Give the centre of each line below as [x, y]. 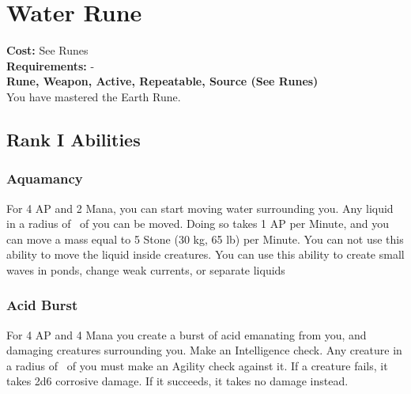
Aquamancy [45, 178]
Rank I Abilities [74, 139]
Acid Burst [42, 305]
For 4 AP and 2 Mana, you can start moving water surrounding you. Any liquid [200, 208]
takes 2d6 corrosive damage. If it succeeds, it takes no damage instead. [177, 381]
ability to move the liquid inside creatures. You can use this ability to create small [205, 254]
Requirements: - [51, 65]
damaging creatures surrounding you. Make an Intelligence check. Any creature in [204, 350]
